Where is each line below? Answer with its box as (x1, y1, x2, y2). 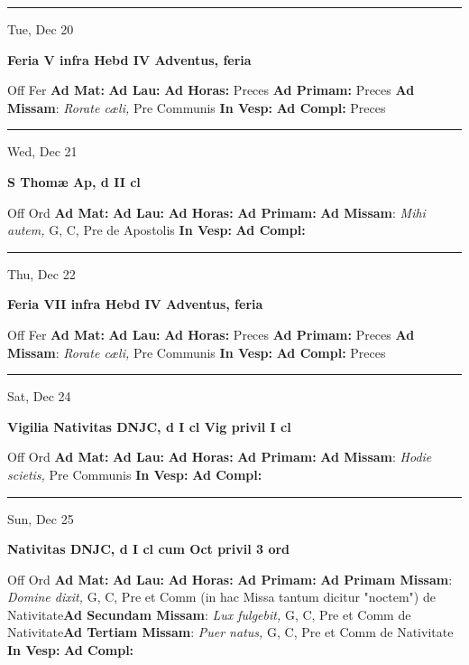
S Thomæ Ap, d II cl (7, 172, 141, 191)
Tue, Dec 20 (7, 20, 74, 38)
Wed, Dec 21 (7, 142, 78, 161)
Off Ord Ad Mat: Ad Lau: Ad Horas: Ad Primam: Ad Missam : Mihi (7, 202, 426, 221)
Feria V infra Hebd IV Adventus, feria (7, 50, 252, 69)
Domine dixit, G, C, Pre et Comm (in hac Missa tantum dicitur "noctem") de (7, 587, 436, 606)
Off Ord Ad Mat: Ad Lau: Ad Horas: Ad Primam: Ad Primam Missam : (7, 569, 453, 588)
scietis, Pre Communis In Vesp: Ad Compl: (7, 464, 262, 483)
